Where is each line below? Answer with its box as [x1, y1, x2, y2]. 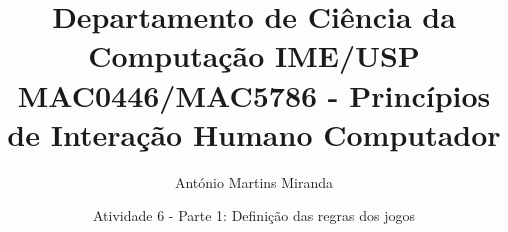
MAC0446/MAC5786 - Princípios [17, 74, 491, 115]
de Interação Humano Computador [7, 113, 501, 154]
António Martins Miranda [174, 171, 334, 192]
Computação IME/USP [88, 35, 420, 76]
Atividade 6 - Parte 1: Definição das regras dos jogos [92, 205, 415, 226]
